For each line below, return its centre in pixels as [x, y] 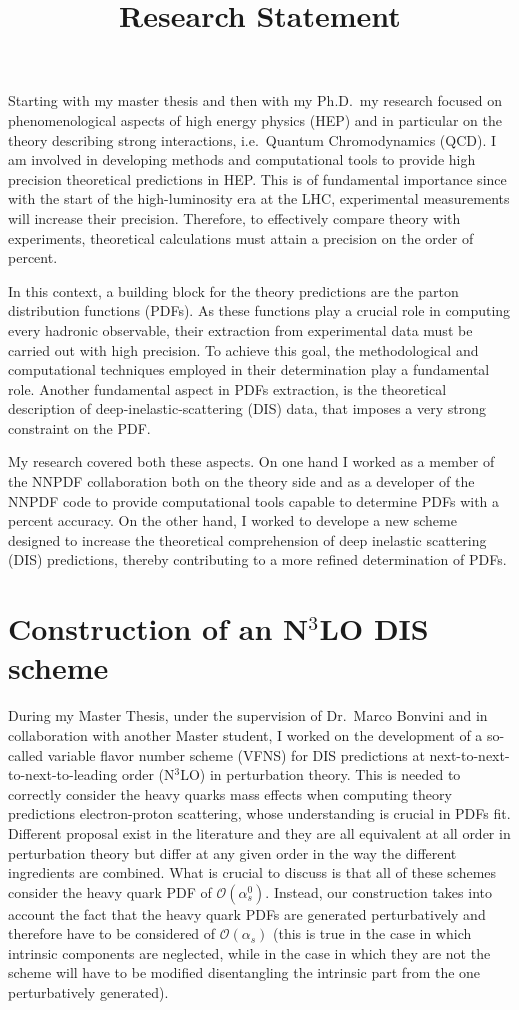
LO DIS [374, 628]
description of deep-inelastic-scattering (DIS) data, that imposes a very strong [247, 408]
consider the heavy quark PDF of [110, 891]
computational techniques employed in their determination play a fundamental [249, 369]
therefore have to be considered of [112, 933]
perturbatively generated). [88, 992]
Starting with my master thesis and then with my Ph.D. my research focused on [255, 100]
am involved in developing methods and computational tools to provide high [242, 159]
